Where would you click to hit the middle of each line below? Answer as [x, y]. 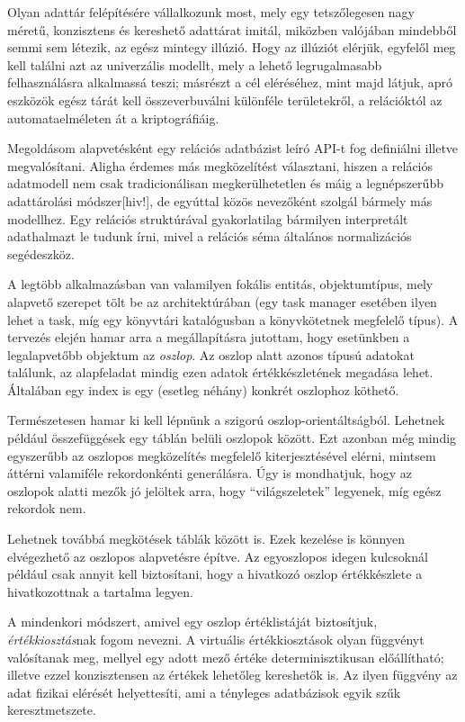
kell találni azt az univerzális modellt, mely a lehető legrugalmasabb [195, 64]
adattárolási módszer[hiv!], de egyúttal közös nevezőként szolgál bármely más [220, 200]
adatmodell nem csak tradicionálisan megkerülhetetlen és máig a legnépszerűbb [225, 183]
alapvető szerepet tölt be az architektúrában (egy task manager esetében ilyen [222, 301]
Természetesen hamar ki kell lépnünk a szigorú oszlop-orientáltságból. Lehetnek [226, 420]
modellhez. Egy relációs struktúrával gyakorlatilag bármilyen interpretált [208, 218]
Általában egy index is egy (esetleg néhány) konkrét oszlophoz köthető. [203, 389]
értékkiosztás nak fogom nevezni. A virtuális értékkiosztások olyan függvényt [216, 639]
